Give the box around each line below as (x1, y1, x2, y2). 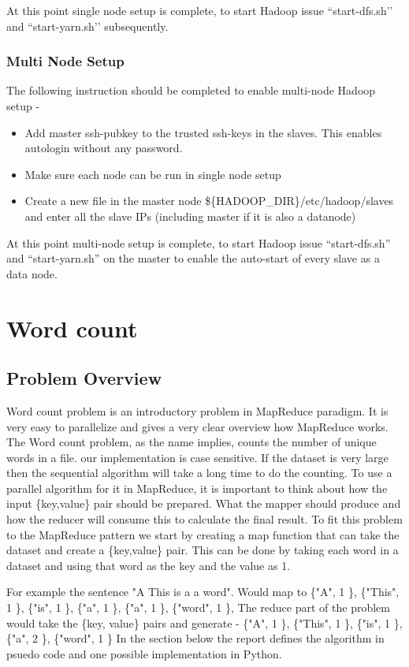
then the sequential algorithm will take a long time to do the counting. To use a (6, 464, 392, 481)
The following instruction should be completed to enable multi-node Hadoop (6, 82, 376, 99)
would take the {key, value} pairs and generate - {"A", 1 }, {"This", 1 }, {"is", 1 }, (6, 614, 403, 631)
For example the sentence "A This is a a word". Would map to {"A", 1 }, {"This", (6, 583, 400, 600)
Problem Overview (6, 366, 162, 390)
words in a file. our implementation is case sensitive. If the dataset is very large (6, 449, 389, 465)
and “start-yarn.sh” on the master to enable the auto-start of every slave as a (6, 250, 380, 266)
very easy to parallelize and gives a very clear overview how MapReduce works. (6, 418, 389, 434)
